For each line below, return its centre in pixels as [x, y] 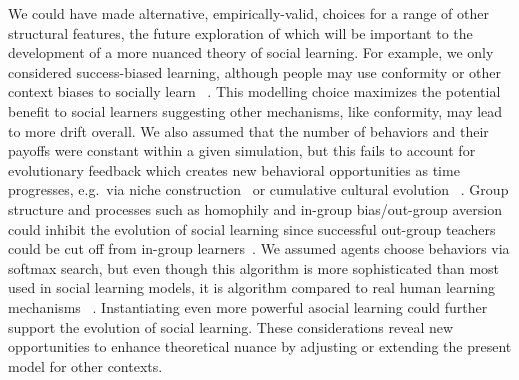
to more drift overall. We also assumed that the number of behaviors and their [248, 130]
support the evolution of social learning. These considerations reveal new [231, 326]
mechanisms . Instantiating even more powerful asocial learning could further [248, 306]
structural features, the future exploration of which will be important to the [240, 32]
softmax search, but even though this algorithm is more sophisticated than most [254, 267]
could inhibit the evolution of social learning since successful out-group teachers [252, 228]
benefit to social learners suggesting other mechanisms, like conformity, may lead [255, 110]
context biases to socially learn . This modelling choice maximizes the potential [254, 91]
